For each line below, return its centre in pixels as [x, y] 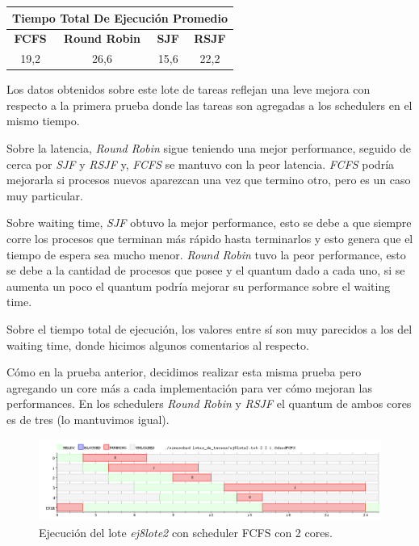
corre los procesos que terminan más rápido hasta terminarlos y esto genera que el [210, 239]
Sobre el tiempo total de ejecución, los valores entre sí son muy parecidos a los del [209, 329]
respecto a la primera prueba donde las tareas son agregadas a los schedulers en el [209, 105]
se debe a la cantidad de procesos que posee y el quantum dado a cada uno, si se [206, 270]
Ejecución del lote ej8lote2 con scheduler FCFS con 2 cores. [186, 533]
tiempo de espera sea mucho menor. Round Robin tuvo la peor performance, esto [206, 254]
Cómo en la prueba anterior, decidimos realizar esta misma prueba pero [184, 372]
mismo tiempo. [43, 121]
